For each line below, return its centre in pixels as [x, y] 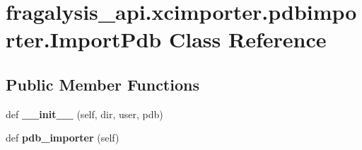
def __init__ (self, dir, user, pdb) [84, 114]
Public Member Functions [103, 84]
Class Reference [247, 39]
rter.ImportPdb [84, 39]
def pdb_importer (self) [63, 138]
